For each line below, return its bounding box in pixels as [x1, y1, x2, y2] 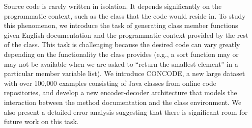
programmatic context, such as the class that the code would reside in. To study [4, 10, 246, 21]
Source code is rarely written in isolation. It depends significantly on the [4, 1, 222, 11]
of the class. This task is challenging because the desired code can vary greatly [4, 39, 240, 50]
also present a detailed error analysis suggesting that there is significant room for [4, 106, 248, 117]
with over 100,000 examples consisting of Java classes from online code [4, 77, 216, 88]
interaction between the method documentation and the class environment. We [4, 97, 242, 107]
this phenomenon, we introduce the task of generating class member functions [4, 20, 238, 30]
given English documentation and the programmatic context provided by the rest [4, 29, 249, 40]
